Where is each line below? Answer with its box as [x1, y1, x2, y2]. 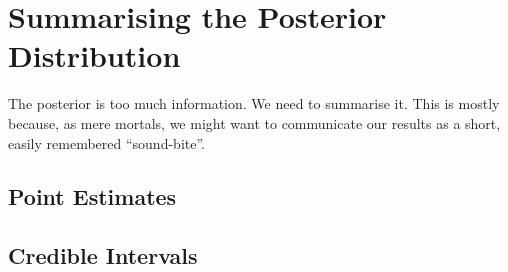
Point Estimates [8, 181, 177, 212]
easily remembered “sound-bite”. [8, 132, 205, 153]
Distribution [8, 35, 181, 76]
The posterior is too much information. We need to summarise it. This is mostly [8, 93, 500, 114]
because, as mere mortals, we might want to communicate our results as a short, [8, 112, 501, 133]
